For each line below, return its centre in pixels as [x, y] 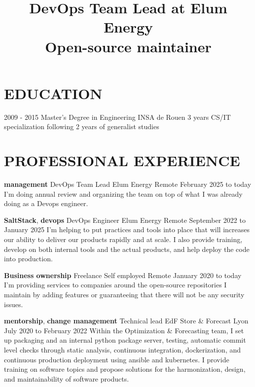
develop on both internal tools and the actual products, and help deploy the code [127, 249]
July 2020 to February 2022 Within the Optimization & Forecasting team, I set [124, 330]
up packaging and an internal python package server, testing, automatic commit [125, 340]
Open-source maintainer [128, 46]
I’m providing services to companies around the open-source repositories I [115, 285]
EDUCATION [53, 93]
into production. [28, 259]
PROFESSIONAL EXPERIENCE [122, 160]
